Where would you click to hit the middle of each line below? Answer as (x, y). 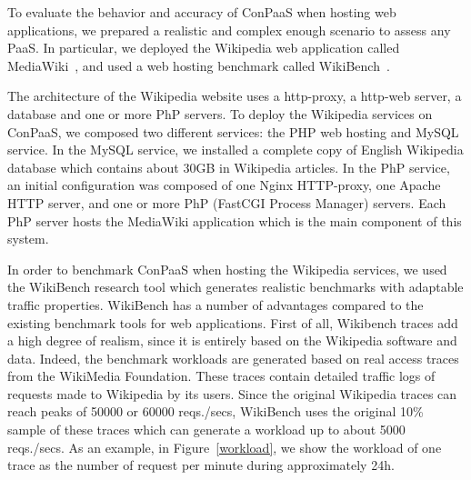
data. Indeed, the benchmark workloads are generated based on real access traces (233, 358)
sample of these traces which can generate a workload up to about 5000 (206, 430)
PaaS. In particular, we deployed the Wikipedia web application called (204, 48)
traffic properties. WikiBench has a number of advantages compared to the (215, 304)
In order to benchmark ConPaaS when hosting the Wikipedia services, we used (227, 269)
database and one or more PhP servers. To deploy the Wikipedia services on (220, 113)
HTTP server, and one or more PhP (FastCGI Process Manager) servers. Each (227, 202)
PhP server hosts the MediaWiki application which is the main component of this (235, 220)
